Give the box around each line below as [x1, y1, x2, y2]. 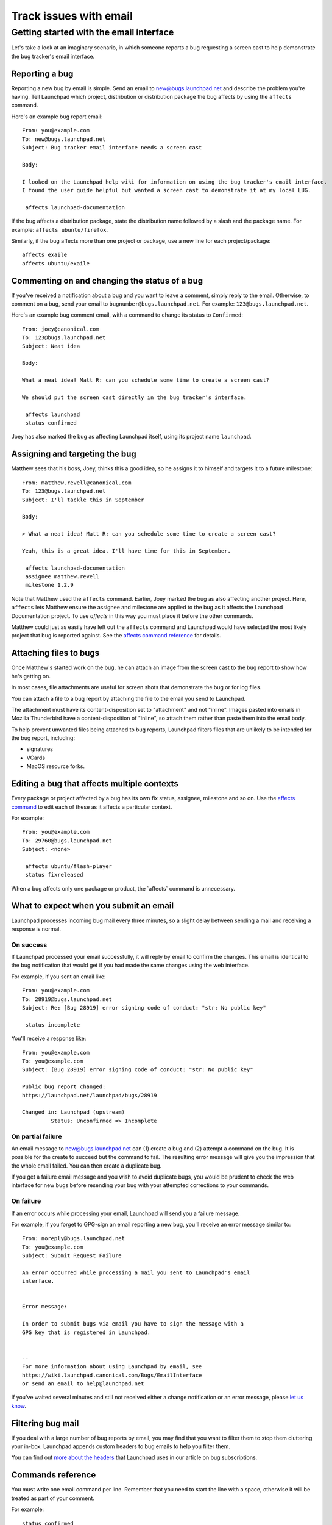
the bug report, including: [11, 734, 76, 742]
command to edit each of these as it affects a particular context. [11, 803, 172, 811]
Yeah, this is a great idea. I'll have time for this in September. [22, 547, 231, 554]
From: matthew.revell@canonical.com [22, 479, 132, 486]
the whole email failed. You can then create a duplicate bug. [11, 1162, 162, 1169]
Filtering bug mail [11, 1418, 79, 1429]
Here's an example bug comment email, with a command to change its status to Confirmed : [11, 311, 243, 318]
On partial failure [11, 1132, 62, 1141]
